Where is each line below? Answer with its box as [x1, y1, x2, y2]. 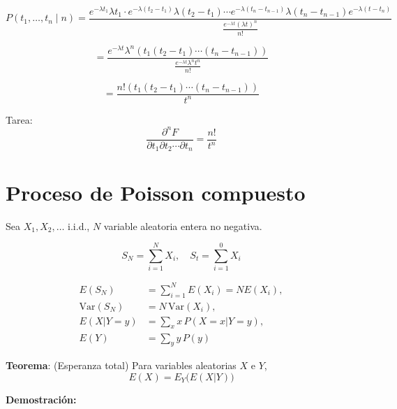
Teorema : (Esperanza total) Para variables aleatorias [6, 358, 237, 373]
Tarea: [6, 112, 33, 127]
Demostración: [6, 392, 77, 406]
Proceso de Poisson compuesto [6, 178, 306, 206]
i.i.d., [68, 218, 90, 233]
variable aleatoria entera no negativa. [103, 218, 262, 233]
